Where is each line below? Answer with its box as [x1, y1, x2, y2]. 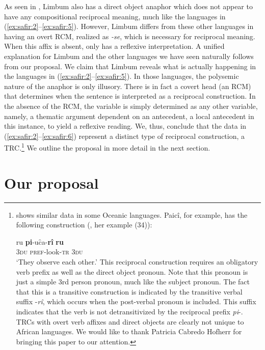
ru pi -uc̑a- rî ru [16, 236, 64, 247]
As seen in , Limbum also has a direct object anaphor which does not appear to [4, 1, 253, 11]
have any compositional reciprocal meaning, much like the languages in [4, 11, 226, 21]
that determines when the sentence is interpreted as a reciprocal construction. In [4, 91, 256, 101]
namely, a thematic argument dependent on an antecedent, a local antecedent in [4, 110, 254, 121]
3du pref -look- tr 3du [16, 246, 83, 257]
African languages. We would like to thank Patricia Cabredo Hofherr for [16, 326, 242, 337]
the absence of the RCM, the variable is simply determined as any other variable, [4, 100, 258, 111]
